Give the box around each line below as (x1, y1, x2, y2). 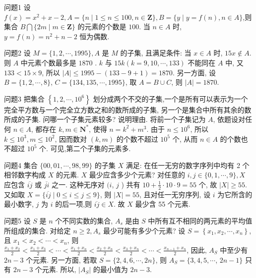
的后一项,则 (55, 199, 92, 209)
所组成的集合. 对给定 (4, 225, 71, 235)
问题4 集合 (4, 160, 38, 170)
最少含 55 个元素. (135, 199, 191, 209)
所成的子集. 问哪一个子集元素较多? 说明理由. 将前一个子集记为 (4, 114, 206, 124)
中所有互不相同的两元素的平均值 (148, 215, 253, 225)
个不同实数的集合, (55, 215, 113, 225)
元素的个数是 (84, 21, 127, 32)
